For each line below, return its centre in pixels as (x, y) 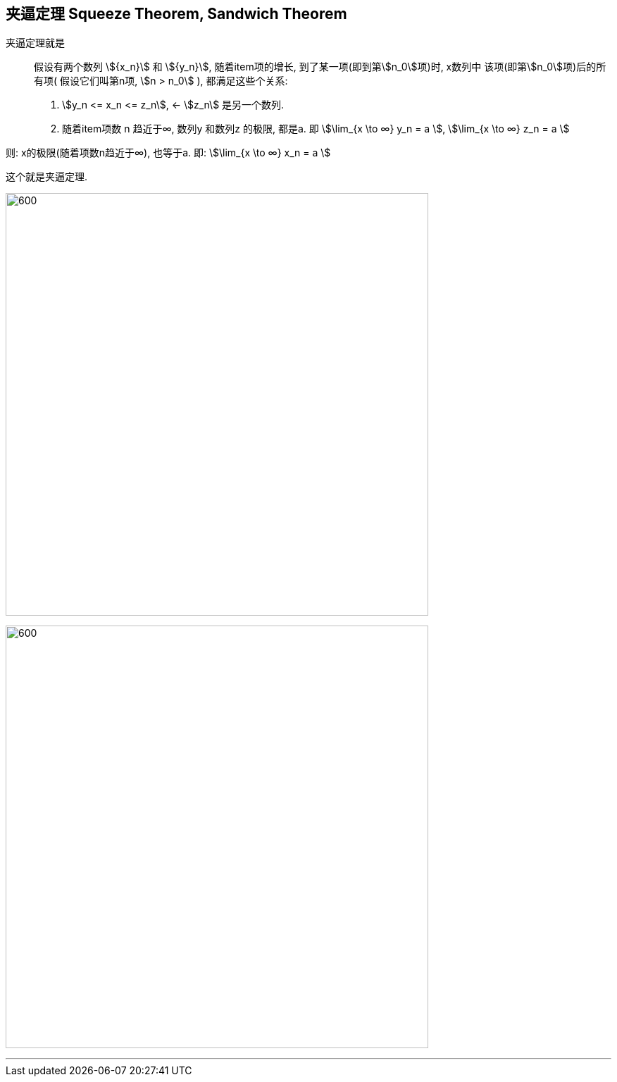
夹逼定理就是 (35, 43)
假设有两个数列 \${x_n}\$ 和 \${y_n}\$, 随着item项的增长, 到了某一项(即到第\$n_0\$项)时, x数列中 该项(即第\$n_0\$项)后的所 (320, 67)
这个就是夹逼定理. (47, 177)
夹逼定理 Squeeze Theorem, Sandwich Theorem (176, 14)
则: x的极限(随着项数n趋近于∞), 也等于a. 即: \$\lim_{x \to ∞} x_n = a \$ (168, 153)
